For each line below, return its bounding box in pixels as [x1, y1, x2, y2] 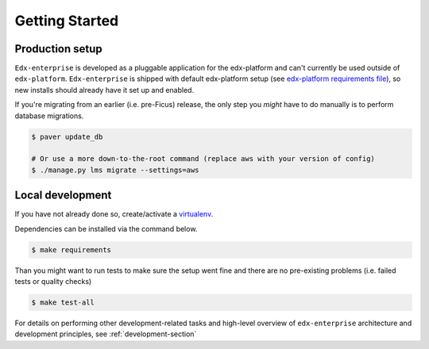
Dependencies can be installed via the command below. [14, 224, 198, 233]
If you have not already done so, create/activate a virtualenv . [14, 209, 214, 219]
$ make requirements [31, 245, 111, 254]
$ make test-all [31, 298, 95, 307]
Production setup [14, 42, 102, 56]
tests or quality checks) [14, 277, 92, 286]
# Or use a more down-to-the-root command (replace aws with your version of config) [31, 155, 375, 163]
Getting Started [14, 12, 119, 29]
